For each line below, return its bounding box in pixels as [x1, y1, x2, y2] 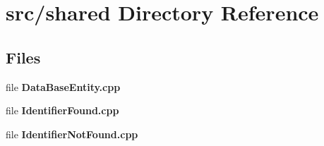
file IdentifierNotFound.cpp [6, 126, 138, 141]
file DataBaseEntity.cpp [6, 79, 121, 94]
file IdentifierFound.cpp [6, 103, 119, 118]
